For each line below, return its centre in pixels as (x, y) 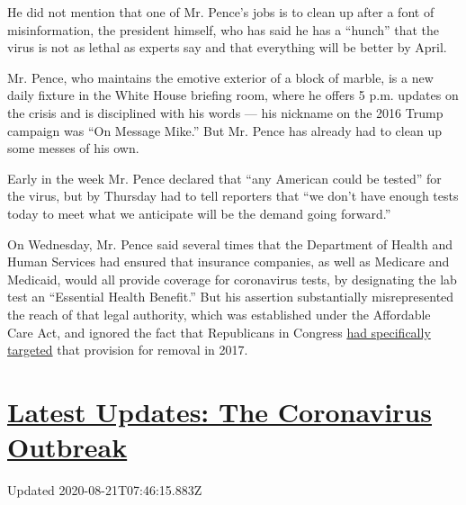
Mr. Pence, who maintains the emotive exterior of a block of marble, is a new (220, 77)
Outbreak (67, 447)
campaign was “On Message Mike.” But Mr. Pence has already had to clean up (224, 130)
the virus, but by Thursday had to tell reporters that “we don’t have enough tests (233, 196)
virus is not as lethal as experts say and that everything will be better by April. (227, 47)
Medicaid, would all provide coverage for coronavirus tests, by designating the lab (232, 279)
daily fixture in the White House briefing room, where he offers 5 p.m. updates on (233, 95)
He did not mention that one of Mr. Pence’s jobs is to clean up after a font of (221, 12)
